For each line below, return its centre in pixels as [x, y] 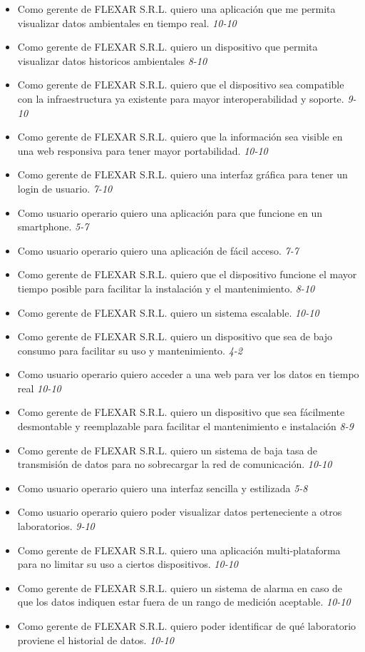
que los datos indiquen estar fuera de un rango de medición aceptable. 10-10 [184, 602]
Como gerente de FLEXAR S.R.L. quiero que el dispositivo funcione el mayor [187, 274]
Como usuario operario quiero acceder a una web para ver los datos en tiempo [188, 374]
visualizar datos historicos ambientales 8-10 [112, 60]
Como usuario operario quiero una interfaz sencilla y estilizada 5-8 [163, 488]
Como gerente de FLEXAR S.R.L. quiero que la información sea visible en [180, 137]
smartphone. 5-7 [53, 226]
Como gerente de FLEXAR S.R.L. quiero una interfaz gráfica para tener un [182, 174]
